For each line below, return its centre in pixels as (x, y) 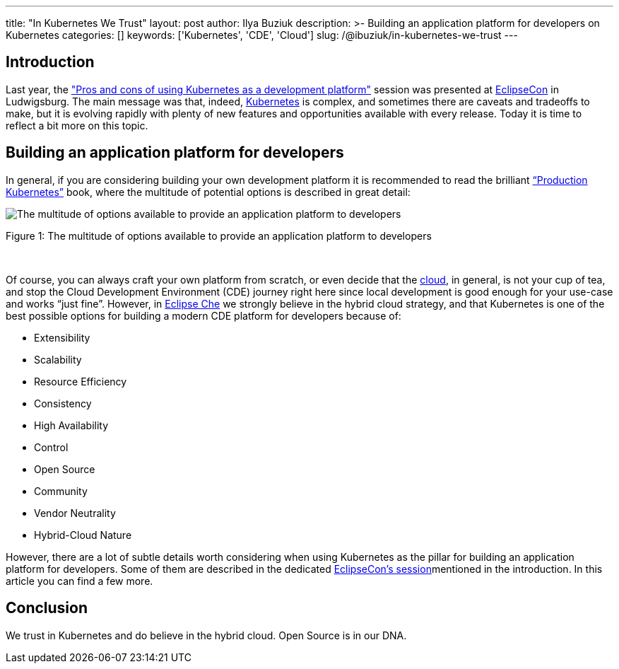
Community (61, 491)
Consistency (63, 403)
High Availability (71, 425)
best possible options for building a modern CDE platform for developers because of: (204, 315)
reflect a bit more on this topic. (77, 125)
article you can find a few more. (79, 581)
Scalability (58, 359)
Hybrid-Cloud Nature (83, 535)
